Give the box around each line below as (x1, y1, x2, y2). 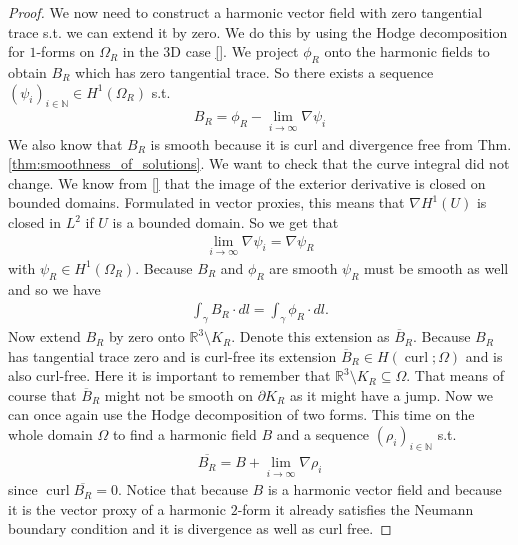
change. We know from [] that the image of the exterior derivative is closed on (8, 172, 486, 193)
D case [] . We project (170, 41, 299, 62)
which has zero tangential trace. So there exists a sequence (75, 61, 434, 82)
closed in (8, 212, 61, 232)
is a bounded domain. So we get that (112, 212, 339, 232)
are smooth (269, 257, 338, 278)
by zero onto (108, 326, 185, 347)
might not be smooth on (104, 384, 254, 405)
